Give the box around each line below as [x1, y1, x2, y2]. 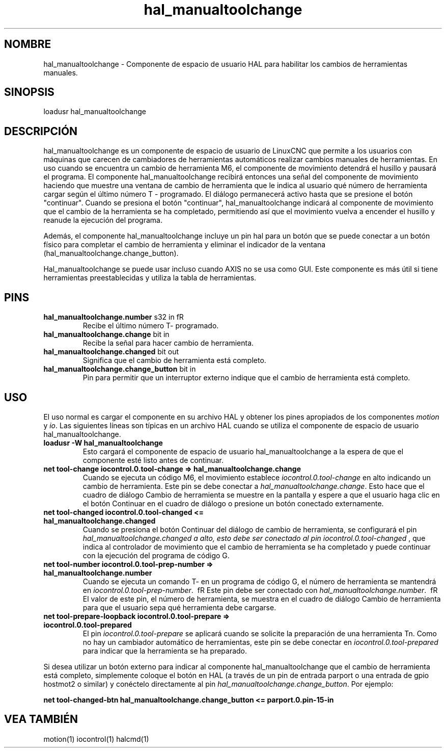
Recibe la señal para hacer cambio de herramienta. [82, 339, 254, 348]
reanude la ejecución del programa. [43, 216, 162, 225]
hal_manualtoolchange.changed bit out [43, 347, 179, 356]
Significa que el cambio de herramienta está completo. [82, 356, 266, 365]
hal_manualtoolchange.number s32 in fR [43, 313, 184, 322]
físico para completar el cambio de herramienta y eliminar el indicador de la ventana [43, 240, 326, 249]
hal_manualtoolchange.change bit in [43, 330, 170, 339]
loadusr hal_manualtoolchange [43, 107, 146, 116]
